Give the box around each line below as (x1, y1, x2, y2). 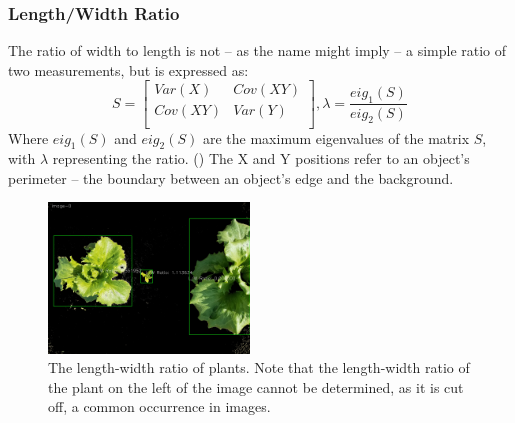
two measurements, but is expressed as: (8, 59, 249, 80)
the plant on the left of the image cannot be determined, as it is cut (48, 376, 464, 397)
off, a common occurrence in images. (48, 396, 271, 417)
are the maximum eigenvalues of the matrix (202, 127, 470, 148)
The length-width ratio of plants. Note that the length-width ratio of (48, 357, 470, 378)
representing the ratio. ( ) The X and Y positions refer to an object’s (52, 148, 470, 169)
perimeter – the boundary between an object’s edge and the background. (8, 167, 454, 188)
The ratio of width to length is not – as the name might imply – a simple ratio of (8, 40, 507, 61)
